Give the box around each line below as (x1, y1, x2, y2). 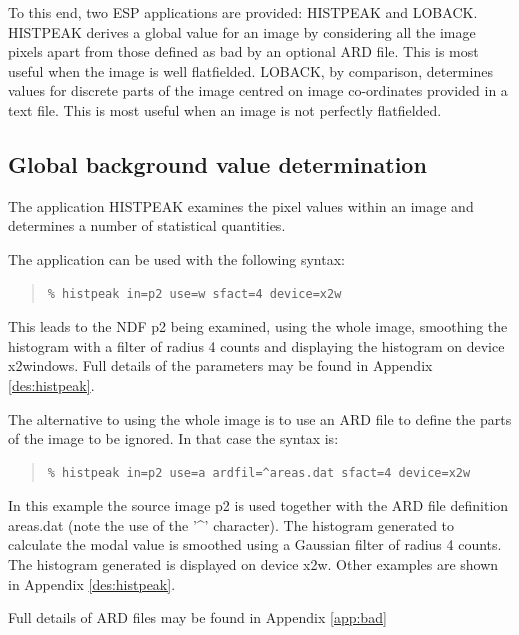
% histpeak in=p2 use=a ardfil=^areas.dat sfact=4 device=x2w (47, 465, 471, 480)
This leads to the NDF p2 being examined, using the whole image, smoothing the (8, 316, 508, 337)
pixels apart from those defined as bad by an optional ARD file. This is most (8, 41, 479, 62)
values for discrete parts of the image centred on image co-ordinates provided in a (8, 80, 508, 101)
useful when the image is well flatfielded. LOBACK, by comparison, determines (8, 60, 493, 81)
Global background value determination (8, 148, 427, 179)
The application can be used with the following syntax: (8, 248, 345, 269)
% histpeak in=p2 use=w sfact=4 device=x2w (47, 286, 342, 301)
